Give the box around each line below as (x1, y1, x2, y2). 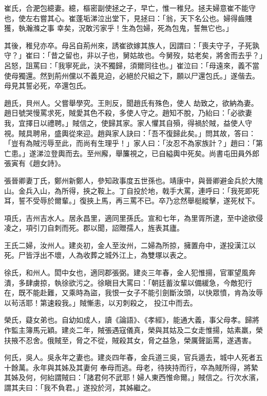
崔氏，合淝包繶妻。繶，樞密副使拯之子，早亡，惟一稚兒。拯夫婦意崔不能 (4, 3, 249, 13)
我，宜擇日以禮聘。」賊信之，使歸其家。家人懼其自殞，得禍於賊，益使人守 (4, 117, 252, 128)
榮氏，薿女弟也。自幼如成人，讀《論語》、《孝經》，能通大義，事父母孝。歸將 (4, 314, 259, 325)
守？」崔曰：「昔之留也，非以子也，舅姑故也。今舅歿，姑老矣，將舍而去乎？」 (4, 50, 263, 61)
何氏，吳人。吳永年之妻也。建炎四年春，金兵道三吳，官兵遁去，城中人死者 (4, 352, 256, 363)
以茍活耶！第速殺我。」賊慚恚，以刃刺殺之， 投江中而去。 (4, 297, 197, 308)
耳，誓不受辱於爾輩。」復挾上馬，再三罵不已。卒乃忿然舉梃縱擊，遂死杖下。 (4, 195, 259, 206)
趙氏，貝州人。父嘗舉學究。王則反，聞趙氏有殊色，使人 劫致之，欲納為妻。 (4, 97, 258, 108)
